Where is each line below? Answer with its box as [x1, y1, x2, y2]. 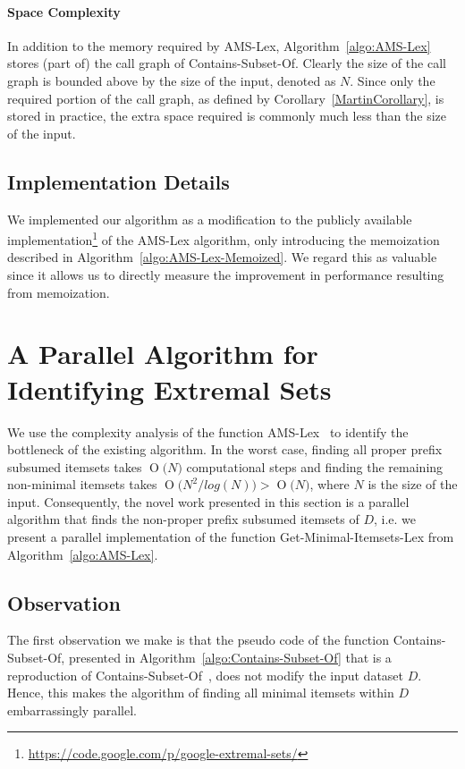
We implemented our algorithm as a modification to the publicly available [7, 209, 412, 228]
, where [309, 475, 350, 494]
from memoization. [7, 283, 110, 301]
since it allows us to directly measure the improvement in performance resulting [7, 266, 444, 283]
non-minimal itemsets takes [7, 475, 157, 494]
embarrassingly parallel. [7, 700, 137, 719]
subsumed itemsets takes [7, 457, 142, 476]
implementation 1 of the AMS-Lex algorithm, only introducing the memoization [7, 228, 440, 249]
